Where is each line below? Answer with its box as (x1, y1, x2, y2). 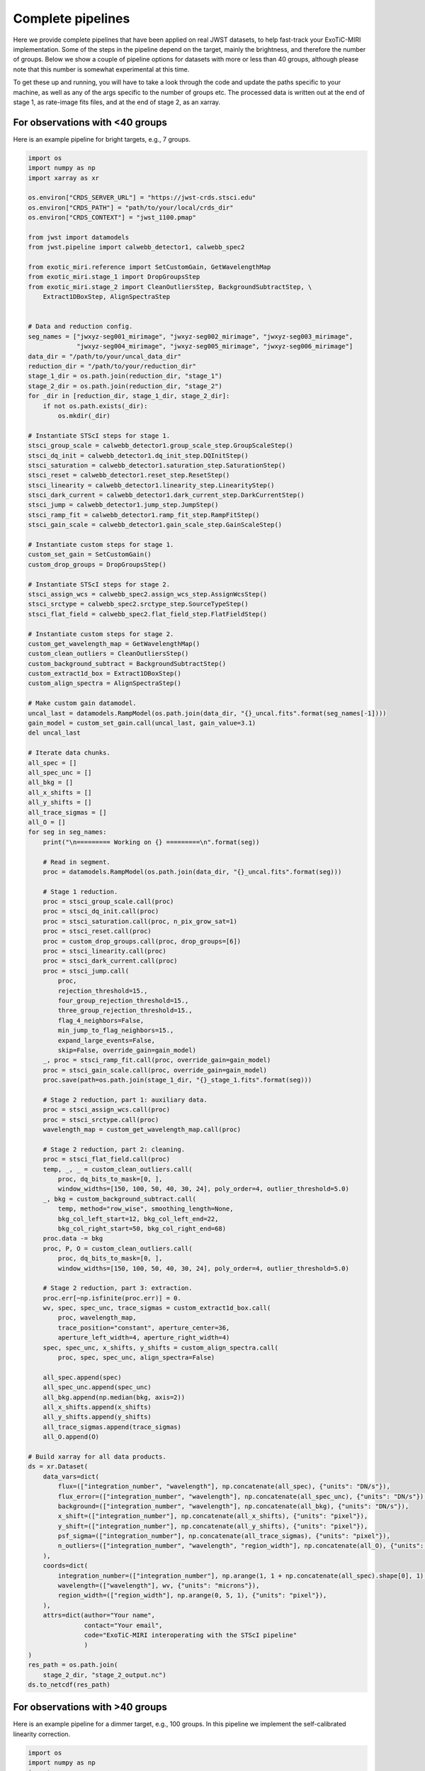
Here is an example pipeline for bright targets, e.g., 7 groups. (13, 135, 191, 143)
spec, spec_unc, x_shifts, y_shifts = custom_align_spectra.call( (42, 1343, 279, 1352)
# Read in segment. (42, 858, 111, 866)
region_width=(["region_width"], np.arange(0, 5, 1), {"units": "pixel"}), (57, 1591, 327, 1600)
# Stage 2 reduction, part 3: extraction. (42, 1284, 193, 1292)
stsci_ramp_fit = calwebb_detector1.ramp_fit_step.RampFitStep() (28, 511, 260, 519)
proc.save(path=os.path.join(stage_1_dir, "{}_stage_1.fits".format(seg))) (42, 1076, 312, 1084)
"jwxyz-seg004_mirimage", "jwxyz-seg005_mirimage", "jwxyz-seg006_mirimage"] (76, 342, 353, 351)
